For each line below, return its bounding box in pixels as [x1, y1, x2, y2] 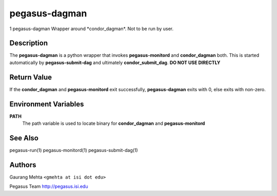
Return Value [9, 73, 52, 81]
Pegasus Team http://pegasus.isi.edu [9, 183, 88, 189]
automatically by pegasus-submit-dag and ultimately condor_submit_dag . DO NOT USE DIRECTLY [9, 59, 221, 66]
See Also [9, 134, 38, 142]
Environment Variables [9, 100, 84, 108]
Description [9, 39, 48, 48]
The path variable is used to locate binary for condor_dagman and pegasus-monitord [22, 120, 205, 126]
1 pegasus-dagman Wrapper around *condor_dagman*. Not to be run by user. [9, 26, 174, 32]
